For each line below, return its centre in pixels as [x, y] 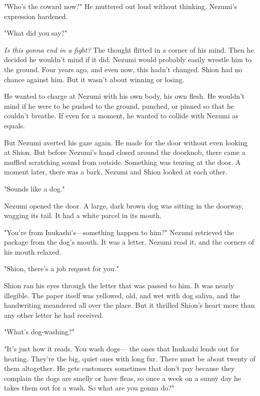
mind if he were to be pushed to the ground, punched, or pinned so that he [119, 106]
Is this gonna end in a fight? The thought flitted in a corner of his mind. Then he [129, 49]
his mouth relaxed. [33, 251]
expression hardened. [36, 16]
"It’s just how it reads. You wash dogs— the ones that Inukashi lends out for [122, 349]
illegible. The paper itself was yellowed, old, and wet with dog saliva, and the [122, 295]
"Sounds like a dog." [34, 188]
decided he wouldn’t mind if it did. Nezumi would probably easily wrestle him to [128, 59]
